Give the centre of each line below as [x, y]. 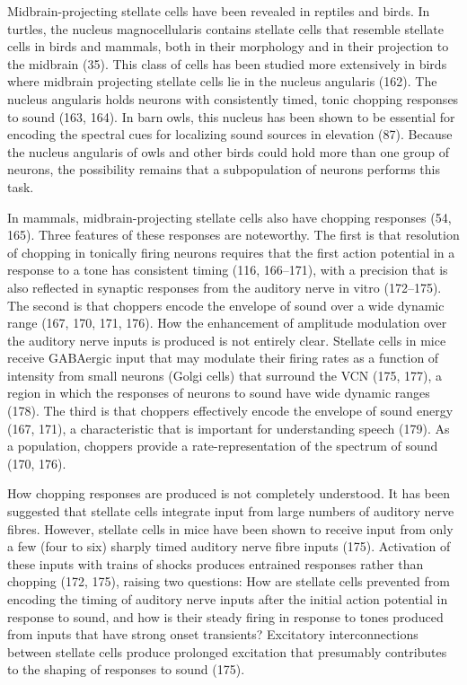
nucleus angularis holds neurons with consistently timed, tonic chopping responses [233, 98]
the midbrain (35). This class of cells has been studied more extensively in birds [227, 63]
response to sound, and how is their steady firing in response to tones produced [225, 616]
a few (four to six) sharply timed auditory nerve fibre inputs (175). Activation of [229, 546]
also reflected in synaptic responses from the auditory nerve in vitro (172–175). [225, 287]
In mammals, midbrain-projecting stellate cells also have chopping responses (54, [229, 217]
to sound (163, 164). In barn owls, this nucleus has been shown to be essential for [231, 116]
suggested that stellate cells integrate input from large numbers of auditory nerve [231, 511]
